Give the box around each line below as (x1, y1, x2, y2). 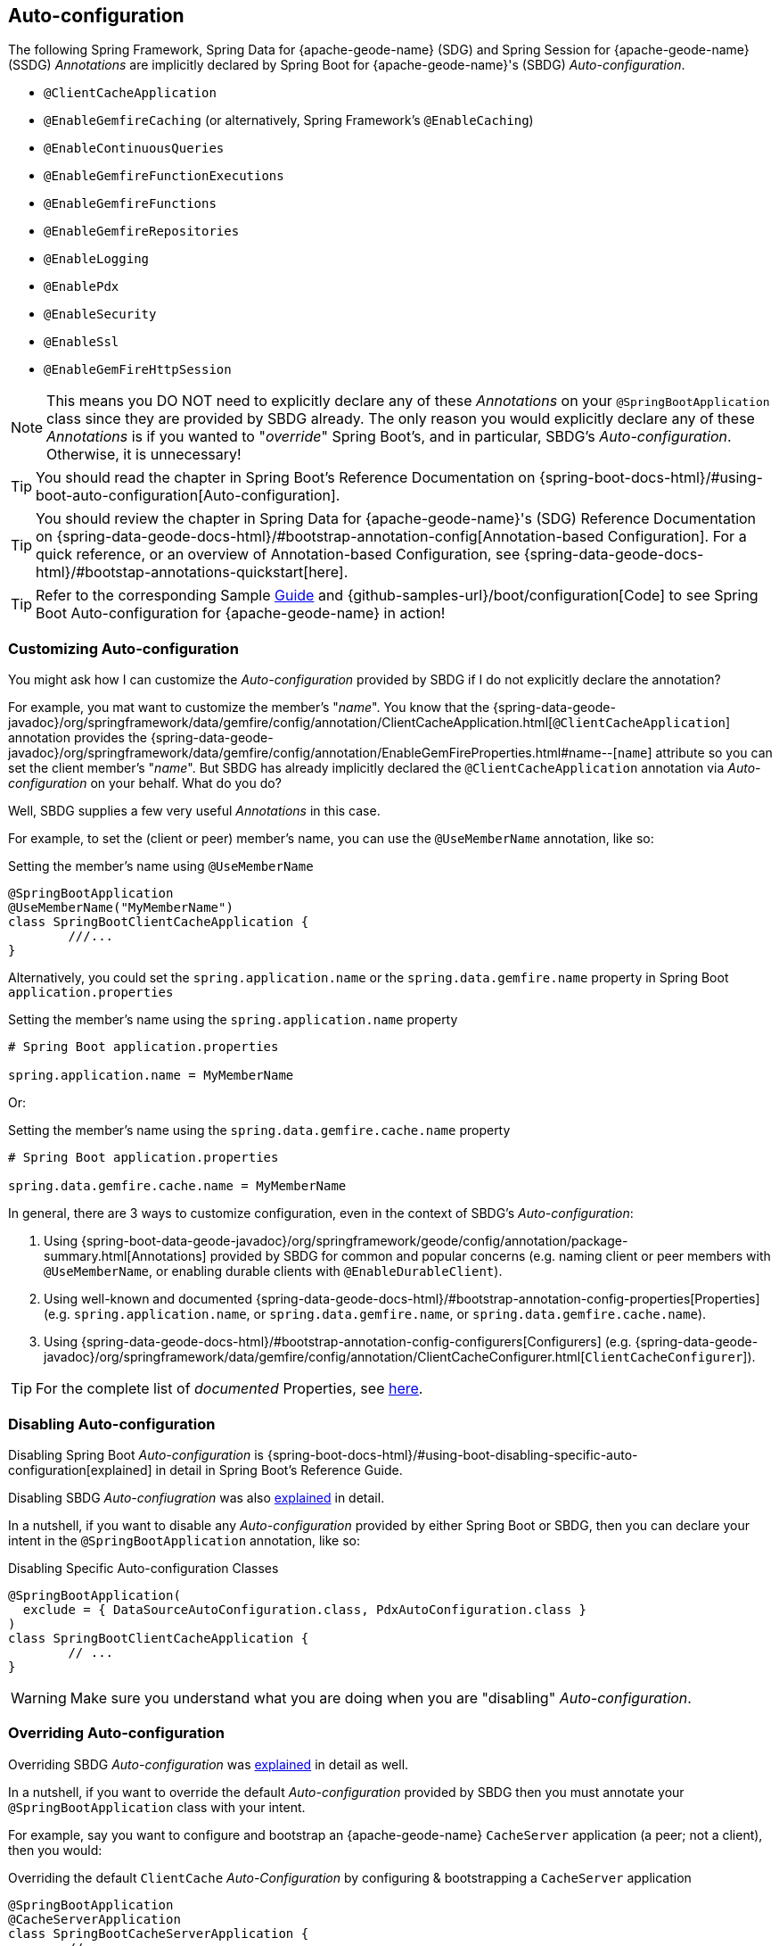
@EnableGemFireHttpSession (44, 362, 232, 377)
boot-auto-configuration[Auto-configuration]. (36, 486, 340, 505)
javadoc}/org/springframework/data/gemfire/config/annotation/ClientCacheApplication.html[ (8, 715, 553, 731)
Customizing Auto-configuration (8, 639, 239, 658)
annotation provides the (8, 730, 147, 746)
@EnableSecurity (44, 307, 157, 322)
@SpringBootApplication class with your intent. (8, 1799, 306, 1815)
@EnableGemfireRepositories (44, 224, 240, 239)
